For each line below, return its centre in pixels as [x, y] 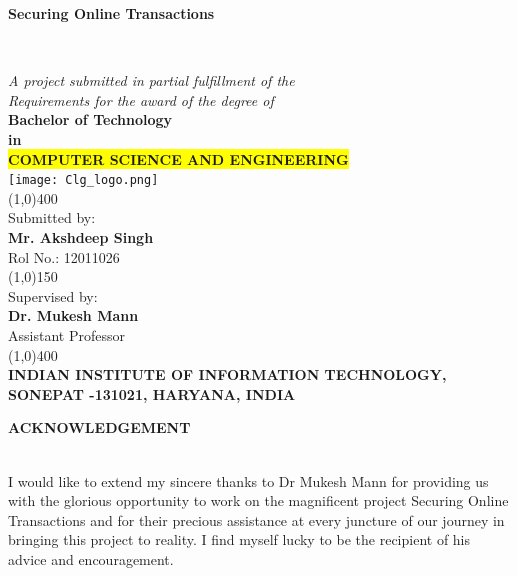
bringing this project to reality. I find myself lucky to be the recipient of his [239, 539]
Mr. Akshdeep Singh [81, 237]
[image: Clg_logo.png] [83, 180]
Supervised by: [53, 295]
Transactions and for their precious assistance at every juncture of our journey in [256, 519]
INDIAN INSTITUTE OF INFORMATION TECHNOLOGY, [227, 374]
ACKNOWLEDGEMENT [99, 427]
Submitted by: [52, 217]
